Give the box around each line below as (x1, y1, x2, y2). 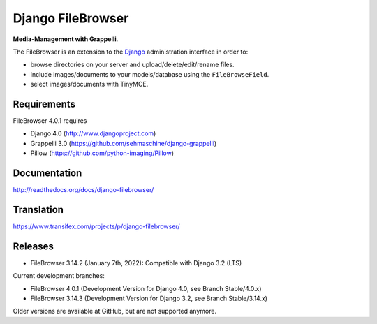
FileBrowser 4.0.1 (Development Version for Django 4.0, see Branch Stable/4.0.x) (30, 284, 262, 293)
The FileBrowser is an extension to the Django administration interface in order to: (13, 47, 249, 56)
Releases (13, 240, 54, 252)
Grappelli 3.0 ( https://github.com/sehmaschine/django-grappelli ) (30, 139, 217, 147)
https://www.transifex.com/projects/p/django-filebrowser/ (13, 222, 180, 230)
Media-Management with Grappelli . (13, 35, 119, 43)
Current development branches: (13, 272, 105, 280)
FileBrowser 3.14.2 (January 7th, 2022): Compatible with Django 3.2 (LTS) (30, 258, 242, 267)
